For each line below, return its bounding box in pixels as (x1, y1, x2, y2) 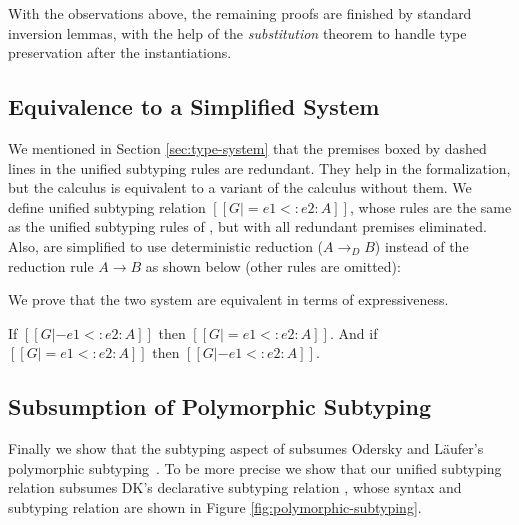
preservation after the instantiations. (8, 42, 232, 63)
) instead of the (374, 235, 469, 256)
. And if (329, 322, 378, 343)
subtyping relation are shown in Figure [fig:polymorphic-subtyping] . (8, 496, 422, 517)
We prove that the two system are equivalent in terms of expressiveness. (8, 289, 449, 310)
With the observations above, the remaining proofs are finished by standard (8, 3, 472, 23)
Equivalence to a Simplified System (8, 91, 380, 122)
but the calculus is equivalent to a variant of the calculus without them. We (8, 177, 472, 198)
